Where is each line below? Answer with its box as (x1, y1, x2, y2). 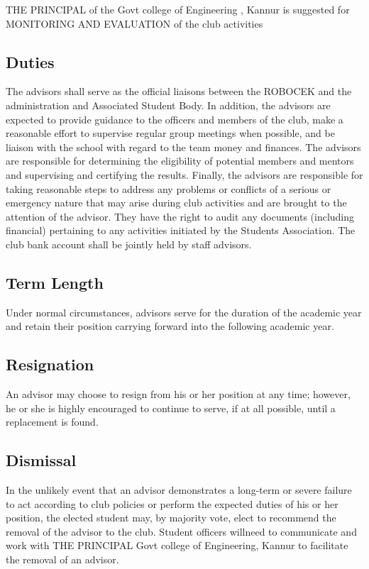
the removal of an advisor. (6, 552, 119, 567)
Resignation (6, 353, 94, 375)
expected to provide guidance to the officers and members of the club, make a (6, 111, 343, 126)
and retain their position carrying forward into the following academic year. (6, 319, 334, 333)
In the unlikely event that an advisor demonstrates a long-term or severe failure (6, 482, 352, 497)
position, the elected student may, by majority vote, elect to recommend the (6, 510, 336, 525)
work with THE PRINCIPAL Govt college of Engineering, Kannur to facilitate (6, 538, 348, 553)
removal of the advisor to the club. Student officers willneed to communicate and (6, 524, 357, 538)
